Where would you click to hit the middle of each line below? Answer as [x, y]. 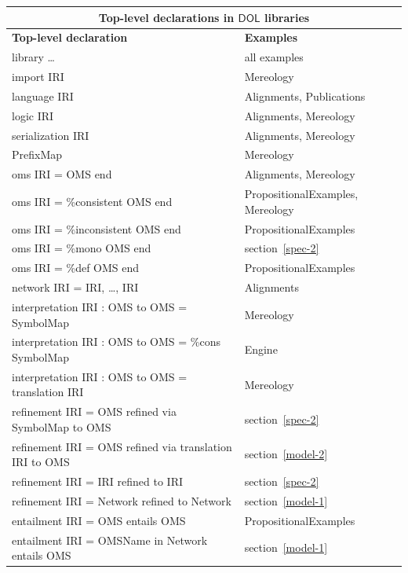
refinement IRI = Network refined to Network [122, 500]
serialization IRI [51, 135]
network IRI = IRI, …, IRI [75, 287]
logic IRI [33, 115]
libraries [287, 17]
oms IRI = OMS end [62, 174]
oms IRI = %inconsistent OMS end [97, 228]
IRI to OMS [41, 462]
